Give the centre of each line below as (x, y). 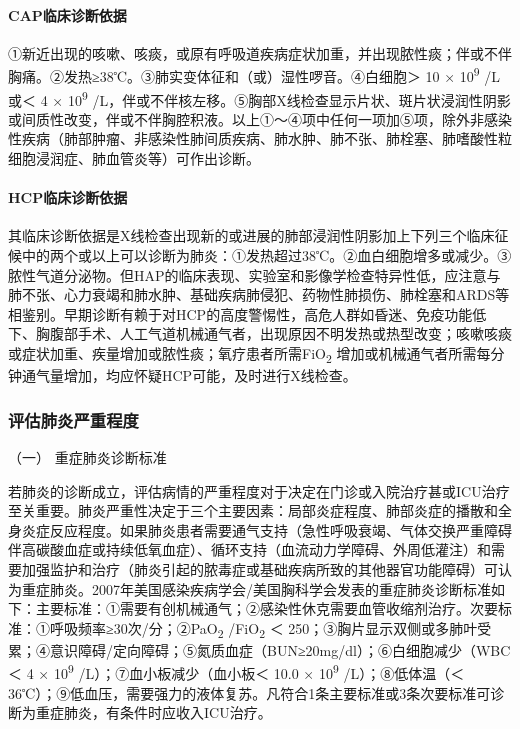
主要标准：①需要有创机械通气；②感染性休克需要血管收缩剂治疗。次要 (266, 608)
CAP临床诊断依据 (67, 14)
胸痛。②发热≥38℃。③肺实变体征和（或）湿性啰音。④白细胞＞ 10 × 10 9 (244, 75)
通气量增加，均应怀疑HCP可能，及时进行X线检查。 (189, 375)
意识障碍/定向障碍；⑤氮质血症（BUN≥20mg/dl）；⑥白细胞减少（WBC (280, 649)
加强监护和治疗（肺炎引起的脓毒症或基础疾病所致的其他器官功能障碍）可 (259, 568)
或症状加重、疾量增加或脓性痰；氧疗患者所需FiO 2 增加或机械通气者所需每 (249, 354)
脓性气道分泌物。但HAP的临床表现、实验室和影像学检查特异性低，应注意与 (254, 274)
